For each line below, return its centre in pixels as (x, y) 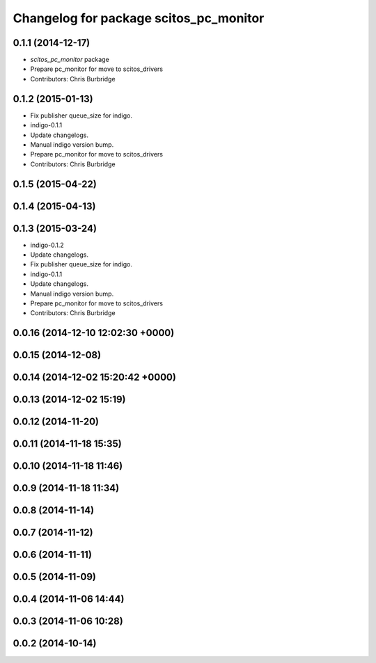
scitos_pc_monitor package (70, 60)
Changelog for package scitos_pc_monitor (139, 18)
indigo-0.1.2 (47, 245)
